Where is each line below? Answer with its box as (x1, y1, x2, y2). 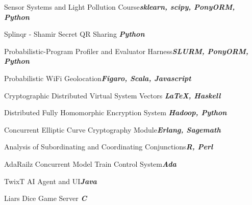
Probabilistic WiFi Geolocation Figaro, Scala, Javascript (4, 72, 191, 83)
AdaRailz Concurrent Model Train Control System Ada (4, 158, 177, 169)
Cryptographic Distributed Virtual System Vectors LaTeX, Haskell (4, 90, 221, 100)
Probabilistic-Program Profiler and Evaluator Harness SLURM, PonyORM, (4, 45, 248, 56)
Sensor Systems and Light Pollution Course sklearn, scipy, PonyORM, (4, 2, 235, 12)
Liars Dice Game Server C (4, 193, 87, 203)
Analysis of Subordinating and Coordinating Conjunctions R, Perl (4, 141, 213, 152)
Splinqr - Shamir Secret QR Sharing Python (4, 29, 145, 39)
